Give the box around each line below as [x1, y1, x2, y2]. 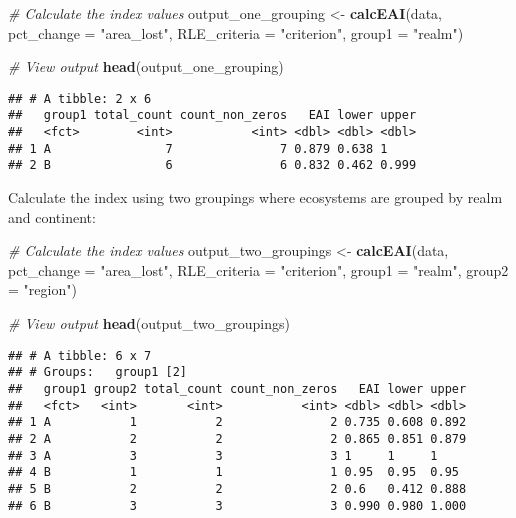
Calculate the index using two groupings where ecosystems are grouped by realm [8, 187, 503, 208]
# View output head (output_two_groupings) [8, 313, 290, 334]
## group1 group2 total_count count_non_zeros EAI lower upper [8, 381, 467, 396]
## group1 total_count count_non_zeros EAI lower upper [8, 108, 417, 123]
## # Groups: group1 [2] [8, 365, 187, 380]
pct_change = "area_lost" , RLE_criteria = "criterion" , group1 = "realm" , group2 [8, 259, 509, 280]
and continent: [8, 206, 96, 227]
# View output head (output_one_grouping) [8, 56, 284, 77]
